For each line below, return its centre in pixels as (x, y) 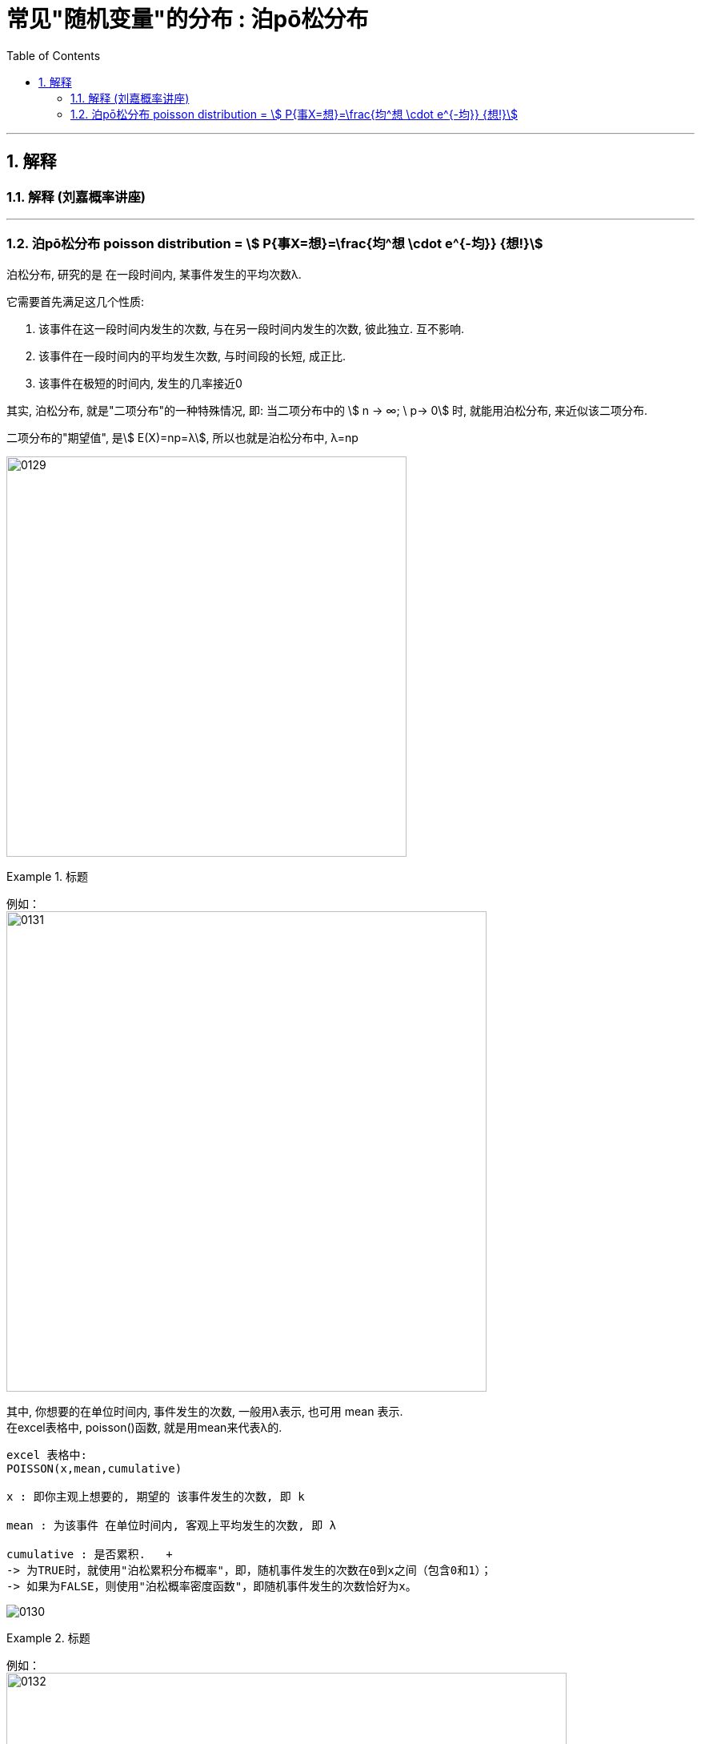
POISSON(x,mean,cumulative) (94, 1468)
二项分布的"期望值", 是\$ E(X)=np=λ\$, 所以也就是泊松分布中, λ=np (182, 437)
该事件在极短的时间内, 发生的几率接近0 (140, 383)
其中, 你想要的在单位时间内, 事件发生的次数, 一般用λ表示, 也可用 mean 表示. (205, 1411)
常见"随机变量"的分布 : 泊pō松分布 (188, 19)
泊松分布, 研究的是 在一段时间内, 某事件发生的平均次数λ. (154, 274)
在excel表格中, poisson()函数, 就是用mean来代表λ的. (144, 1427)
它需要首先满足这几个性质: (76, 301)
